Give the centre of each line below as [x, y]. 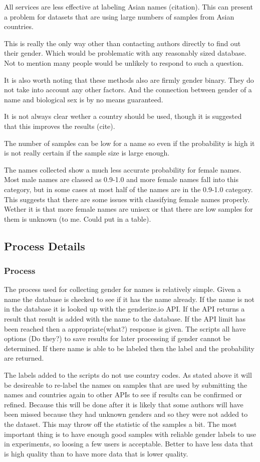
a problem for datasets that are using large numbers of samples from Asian [119, 16]
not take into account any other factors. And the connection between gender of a [128, 90]
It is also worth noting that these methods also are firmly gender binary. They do [129, 80]
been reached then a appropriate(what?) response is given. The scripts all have [125, 328]
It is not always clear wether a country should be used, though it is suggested [123, 116]
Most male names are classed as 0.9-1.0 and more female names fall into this [121, 179]
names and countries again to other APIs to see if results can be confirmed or [123, 395]
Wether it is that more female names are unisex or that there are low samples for [128, 209]
